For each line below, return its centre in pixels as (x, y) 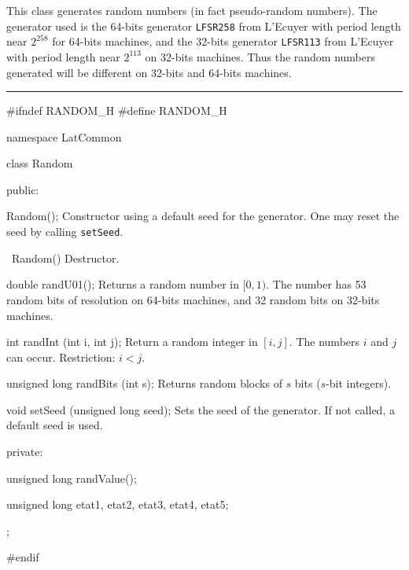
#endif (23, 557)
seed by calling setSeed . (65, 232)
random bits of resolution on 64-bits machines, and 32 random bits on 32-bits (193, 299)
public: (23, 189)
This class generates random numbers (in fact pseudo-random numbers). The (192, 10)
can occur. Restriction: (61, 357)
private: (25, 452)
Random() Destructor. (65, 257)
